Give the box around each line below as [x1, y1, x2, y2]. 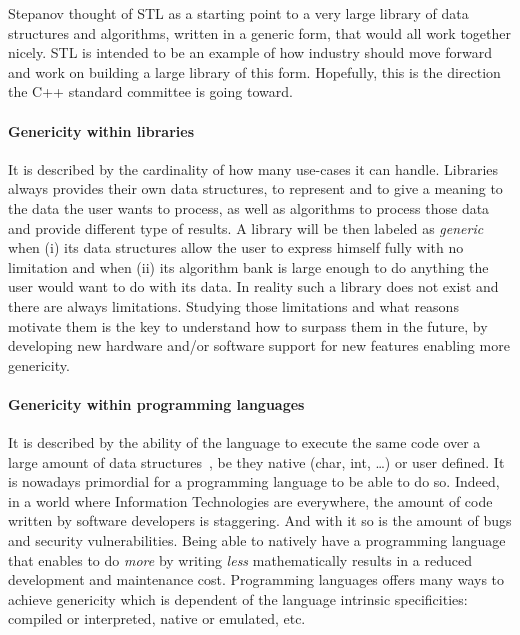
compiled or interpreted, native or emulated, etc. [8, 608, 306, 629]
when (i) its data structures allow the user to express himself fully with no [8, 237, 464, 258]
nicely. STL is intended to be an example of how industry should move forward [8, 42, 492, 63]
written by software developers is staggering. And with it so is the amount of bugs [8, 510, 512, 531]
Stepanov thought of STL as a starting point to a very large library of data [8, 3, 469, 23]
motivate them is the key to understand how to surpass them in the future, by [8, 315, 488, 336]
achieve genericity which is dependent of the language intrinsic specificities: [8, 588, 468, 609]
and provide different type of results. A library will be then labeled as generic [8, 217, 484, 238]
